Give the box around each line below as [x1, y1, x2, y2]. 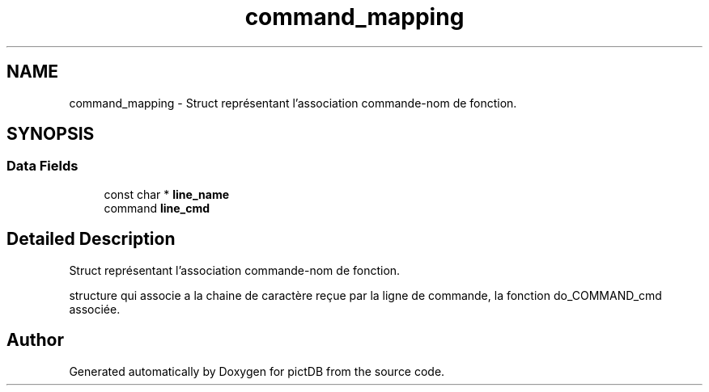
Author [6, 330, 64, 351]
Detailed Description [6, 229, 176, 250]
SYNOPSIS [6, 124, 95, 145]
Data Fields [6, 158, 79, 175]
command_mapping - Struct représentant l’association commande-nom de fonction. [69, 95, 517, 110]
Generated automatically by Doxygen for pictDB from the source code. [69, 364, 445, 378]
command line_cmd [104, 200, 210, 215]
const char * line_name [104, 187, 230, 201]
